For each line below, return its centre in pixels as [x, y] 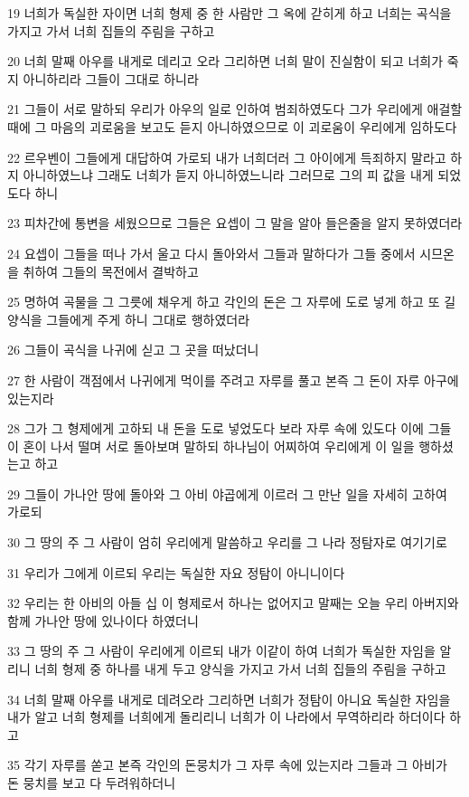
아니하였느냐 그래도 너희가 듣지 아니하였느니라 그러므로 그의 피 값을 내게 [228, 175]
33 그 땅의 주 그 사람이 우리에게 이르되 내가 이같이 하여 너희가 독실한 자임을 [221, 651]
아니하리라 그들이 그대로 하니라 [111, 78]
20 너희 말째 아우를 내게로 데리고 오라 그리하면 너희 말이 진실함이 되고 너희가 [225, 61]
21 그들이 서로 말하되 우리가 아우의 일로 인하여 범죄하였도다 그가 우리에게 [215, 109]
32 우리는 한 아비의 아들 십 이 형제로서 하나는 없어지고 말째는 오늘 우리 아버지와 [233, 603]
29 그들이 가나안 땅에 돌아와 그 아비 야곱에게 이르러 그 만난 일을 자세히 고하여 [227, 493]
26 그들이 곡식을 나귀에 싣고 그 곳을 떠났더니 [133, 350]
